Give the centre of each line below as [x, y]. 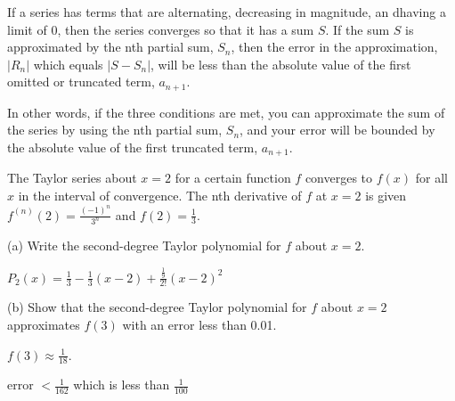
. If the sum [357, 29]
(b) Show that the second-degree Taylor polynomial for [157, 307]
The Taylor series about [72, 178]
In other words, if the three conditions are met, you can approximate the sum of [226, 112]
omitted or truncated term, [81, 82]
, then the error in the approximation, [334, 47]
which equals [68, 64]
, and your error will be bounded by [337, 130]
